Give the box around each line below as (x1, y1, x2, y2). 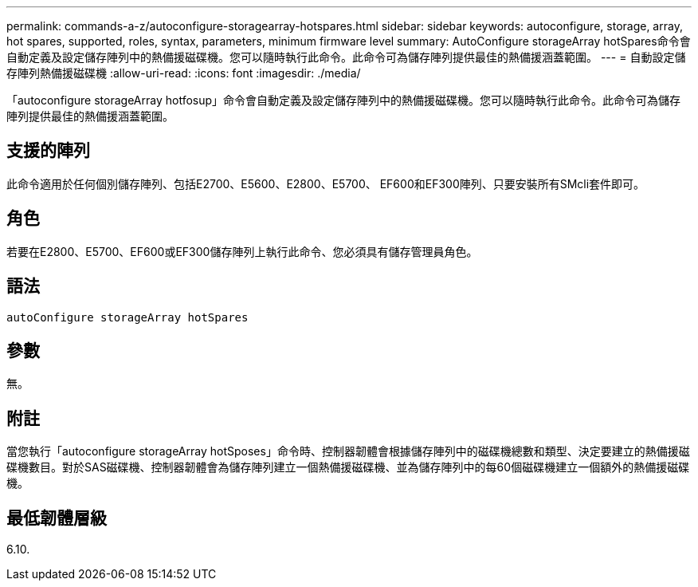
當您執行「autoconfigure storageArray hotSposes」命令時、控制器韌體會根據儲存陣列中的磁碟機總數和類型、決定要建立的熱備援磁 (6, 444, 690, 459)
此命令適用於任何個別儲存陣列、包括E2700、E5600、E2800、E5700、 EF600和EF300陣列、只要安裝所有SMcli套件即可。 (6, 176, 645, 191)
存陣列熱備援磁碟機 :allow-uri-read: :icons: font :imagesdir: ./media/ (6, 66, 361, 80)
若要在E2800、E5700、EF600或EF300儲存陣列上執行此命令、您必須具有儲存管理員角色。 (6, 244, 478, 258)
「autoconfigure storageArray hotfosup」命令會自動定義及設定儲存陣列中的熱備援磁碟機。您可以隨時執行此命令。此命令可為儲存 (6, 93, 681, 107)
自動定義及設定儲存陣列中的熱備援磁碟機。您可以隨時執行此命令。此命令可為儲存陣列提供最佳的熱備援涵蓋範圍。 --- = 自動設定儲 (6, 50, 686, 64)
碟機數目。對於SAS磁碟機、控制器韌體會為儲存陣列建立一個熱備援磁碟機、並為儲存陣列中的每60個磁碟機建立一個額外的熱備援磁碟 (6, 460, 690, 475)
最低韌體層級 (6, 507, 107, 528)
